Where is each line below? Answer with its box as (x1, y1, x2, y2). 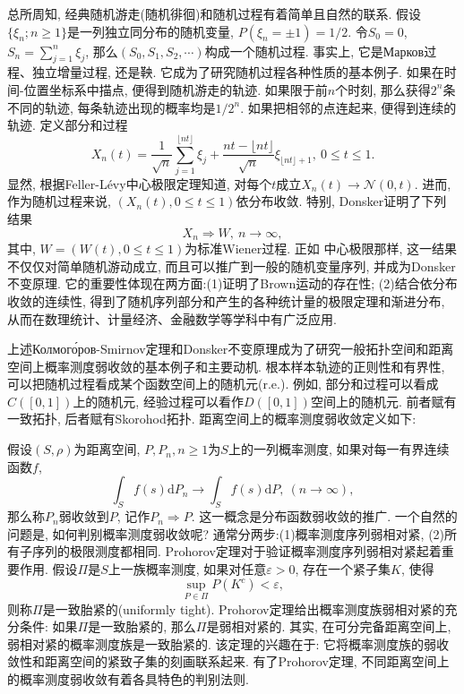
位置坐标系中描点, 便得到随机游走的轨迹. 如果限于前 (23, 80, 328, 99)
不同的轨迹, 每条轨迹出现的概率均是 (7, 98, 216, 116)
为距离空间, (73, 440, 141, 458)
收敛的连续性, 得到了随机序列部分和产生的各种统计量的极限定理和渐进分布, (7, 291, 445, 310)
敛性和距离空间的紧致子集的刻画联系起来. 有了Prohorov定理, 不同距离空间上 (7, 652, 450, 671)
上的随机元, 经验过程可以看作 (73, 391, 244, 410)
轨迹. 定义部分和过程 (7, 116, 128, 134)
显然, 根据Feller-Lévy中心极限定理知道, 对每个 (7, 174, 272, 193)
